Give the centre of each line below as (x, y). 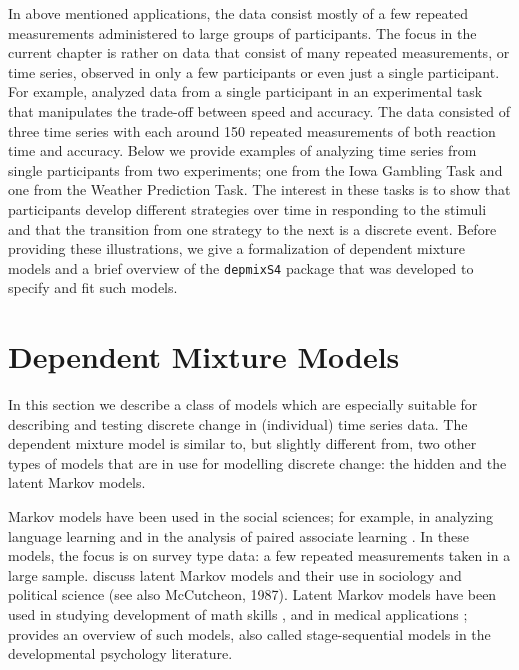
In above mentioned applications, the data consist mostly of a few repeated (238, 13)
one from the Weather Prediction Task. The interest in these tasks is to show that (259, 189)
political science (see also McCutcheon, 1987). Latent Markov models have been (252, 594)
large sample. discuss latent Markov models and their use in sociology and (235, 574)
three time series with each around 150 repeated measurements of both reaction (252, 130)
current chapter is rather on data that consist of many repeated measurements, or (259, 52)
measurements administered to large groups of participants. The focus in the (242, 32)
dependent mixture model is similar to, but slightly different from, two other (242, 443)
